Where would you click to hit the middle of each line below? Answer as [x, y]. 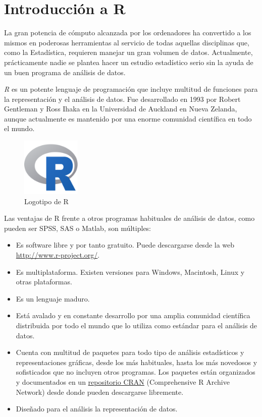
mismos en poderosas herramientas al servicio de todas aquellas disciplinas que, [127, 42]
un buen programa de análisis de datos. [65, 72]
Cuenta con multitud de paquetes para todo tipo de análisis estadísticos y [130, 352]
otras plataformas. [44, 282]
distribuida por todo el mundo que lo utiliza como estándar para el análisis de [137, 325]
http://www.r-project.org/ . [58, 255]
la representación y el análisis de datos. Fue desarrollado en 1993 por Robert [122, 99]
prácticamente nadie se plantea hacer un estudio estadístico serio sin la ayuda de [129, 62]
